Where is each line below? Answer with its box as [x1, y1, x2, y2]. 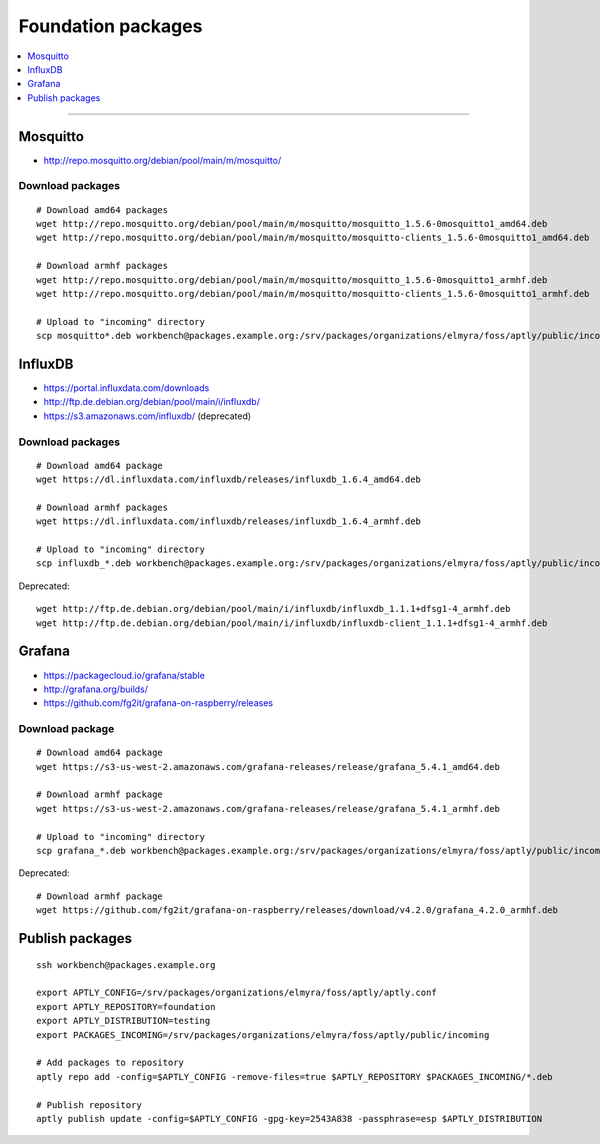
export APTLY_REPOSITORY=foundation [36, 1001, 216, 1012]
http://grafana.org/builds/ [43, 683, 149, 695]
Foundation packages [18, 15, 203, 37]
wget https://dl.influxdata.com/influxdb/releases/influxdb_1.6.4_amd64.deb [36, 474, 422, 485]
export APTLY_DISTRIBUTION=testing [36, 1015, 211, 1027]
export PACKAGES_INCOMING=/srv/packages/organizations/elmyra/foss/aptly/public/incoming [36, 1029, 490, 1040]
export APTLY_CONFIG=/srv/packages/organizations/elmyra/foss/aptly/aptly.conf [36, 987, 437, 999]
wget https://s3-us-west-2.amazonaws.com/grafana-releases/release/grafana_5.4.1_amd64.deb [36, 761, 500, 772]
